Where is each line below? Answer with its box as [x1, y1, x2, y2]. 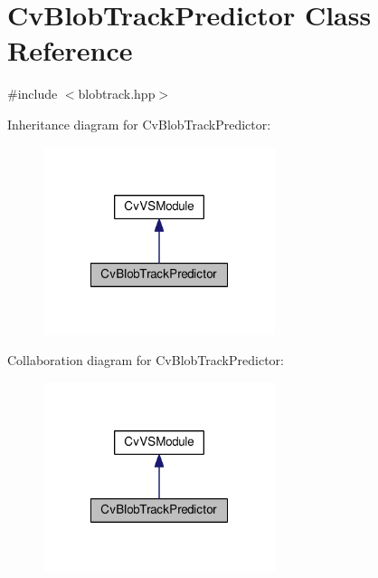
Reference [7, 32, 133, 69]
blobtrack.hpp [78, 84, 156, 103]
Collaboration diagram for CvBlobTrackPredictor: [7, 351, 284, 370]
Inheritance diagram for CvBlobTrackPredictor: [7, 114, 271, 133]
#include [7, 84, 58, 103]
